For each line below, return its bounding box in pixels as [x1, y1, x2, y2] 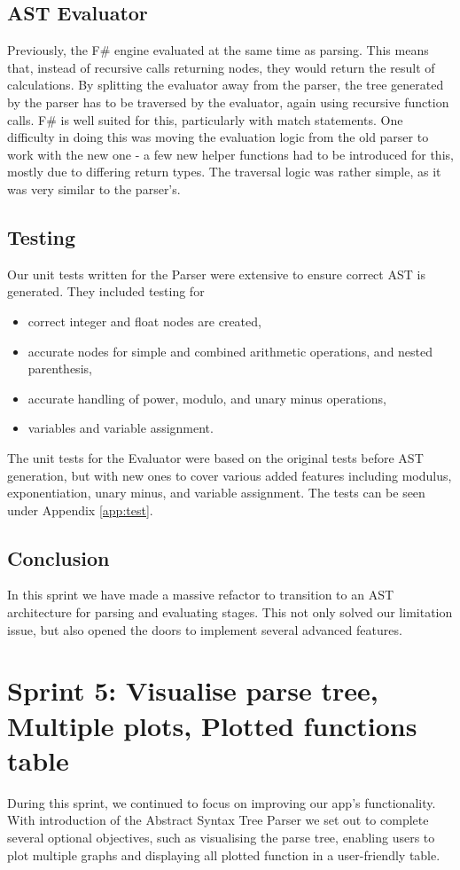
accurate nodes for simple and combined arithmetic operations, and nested [27, 341, 433, 360]
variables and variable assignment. [27, 419, 214, 437]
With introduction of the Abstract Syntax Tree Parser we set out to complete [7, 811, 429, 829]
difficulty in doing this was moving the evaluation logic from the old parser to [7, 128, 429, 146]
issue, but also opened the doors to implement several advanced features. [7, 620, 402, 639]
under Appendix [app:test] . [7, 500, 153, 519]
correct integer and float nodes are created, [27, 311, 261, 330]
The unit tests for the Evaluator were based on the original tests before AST [7, 448, 424, 466]
